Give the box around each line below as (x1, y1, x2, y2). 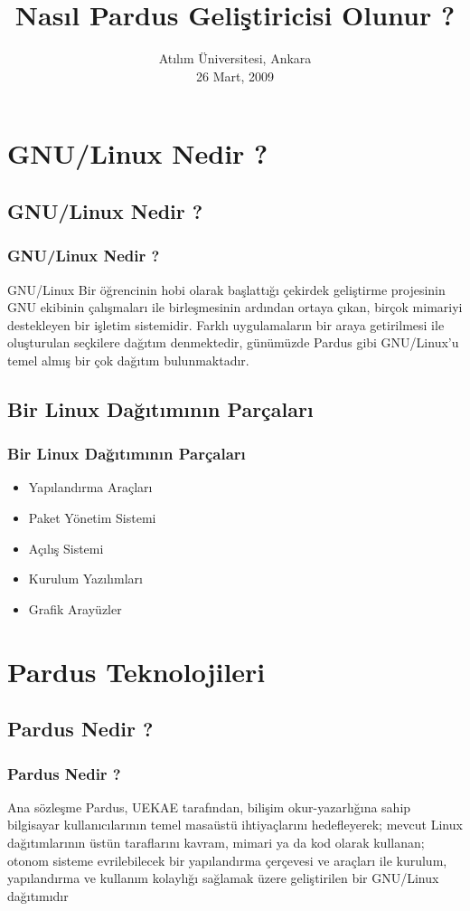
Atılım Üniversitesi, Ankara (158, 49, 312, 68)
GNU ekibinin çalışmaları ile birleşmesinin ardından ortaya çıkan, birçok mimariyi (7, 298, 463, 317)
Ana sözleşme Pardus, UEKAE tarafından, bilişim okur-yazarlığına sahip (7, 797, 411, 816)
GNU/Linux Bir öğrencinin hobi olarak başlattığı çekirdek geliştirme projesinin (7, 280, 446, 299)
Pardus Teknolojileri (7, 652, 266, 689)
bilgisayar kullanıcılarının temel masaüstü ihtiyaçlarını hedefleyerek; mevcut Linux (7, 815, 463, 834)
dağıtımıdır (7, 886, 69, 905)
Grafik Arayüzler (28, 599, 122, 618)
